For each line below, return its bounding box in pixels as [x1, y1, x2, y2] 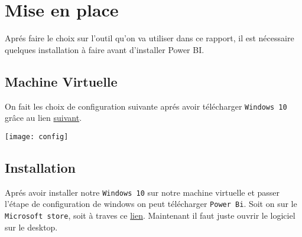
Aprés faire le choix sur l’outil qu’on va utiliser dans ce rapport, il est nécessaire [5, 32, 294, 44]
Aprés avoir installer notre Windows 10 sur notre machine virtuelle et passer [5, 186, 280, 198]
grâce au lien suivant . [5, 111, 82, 124]
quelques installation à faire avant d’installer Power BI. [5, 43, 204, 55]
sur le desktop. [5, 220, 58, 233]
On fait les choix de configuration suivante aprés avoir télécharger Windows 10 [5, 100, 287, 112]
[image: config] [5, 132, 69, 141]
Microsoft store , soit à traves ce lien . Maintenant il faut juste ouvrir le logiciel [5, 209, 295, 221]
